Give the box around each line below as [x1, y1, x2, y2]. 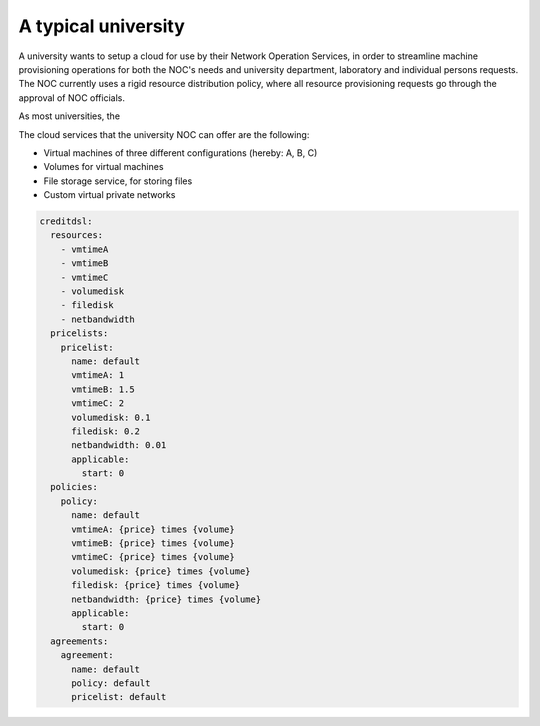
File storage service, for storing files [43, 175, 193, 187]
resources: [50, 230, 104, 241]
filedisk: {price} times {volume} [71, 580, 240, 591]
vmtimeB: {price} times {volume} [71, 538, 235, 549]
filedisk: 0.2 [71, 425, 140, 437]
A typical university [18, 15, 185, 37]
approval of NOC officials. [18, 91, 125, 104]
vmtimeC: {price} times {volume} [71, 551, 235, 563]
